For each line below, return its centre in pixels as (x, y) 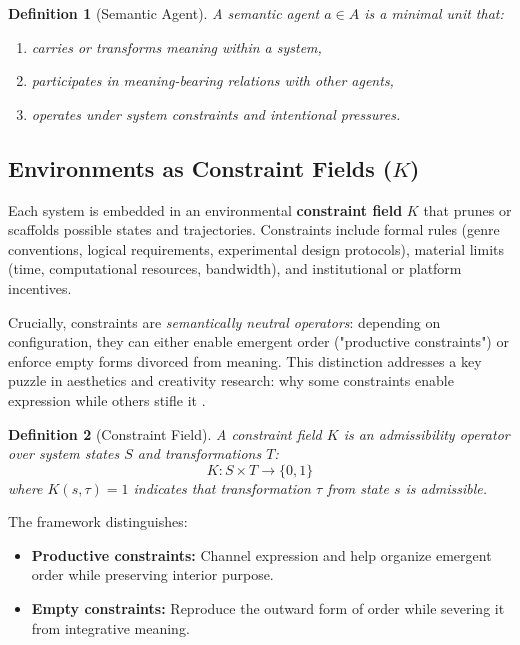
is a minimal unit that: (434, 13)
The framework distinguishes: (98, 521)
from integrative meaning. (110, 627)
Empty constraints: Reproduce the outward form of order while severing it (268, 608)
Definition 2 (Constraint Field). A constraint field (165, 433)
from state (358, 487)
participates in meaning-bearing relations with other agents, (212, 80)
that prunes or (467, 209)
